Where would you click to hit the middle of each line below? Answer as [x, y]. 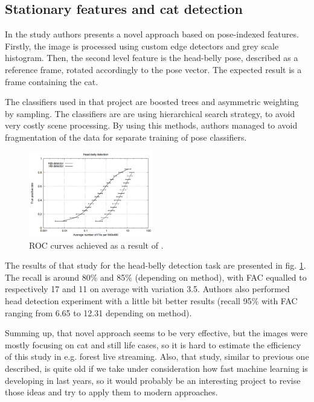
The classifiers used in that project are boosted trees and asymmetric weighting [152, 102]
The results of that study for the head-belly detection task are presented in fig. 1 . [155, 265]
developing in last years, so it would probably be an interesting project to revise [153, 380]
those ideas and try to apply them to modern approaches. [111, 392]
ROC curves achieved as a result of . [96, 245]
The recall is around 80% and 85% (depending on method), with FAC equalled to [156, 277]
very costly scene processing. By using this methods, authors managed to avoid [151, 125]
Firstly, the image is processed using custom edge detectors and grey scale [142, 46]
